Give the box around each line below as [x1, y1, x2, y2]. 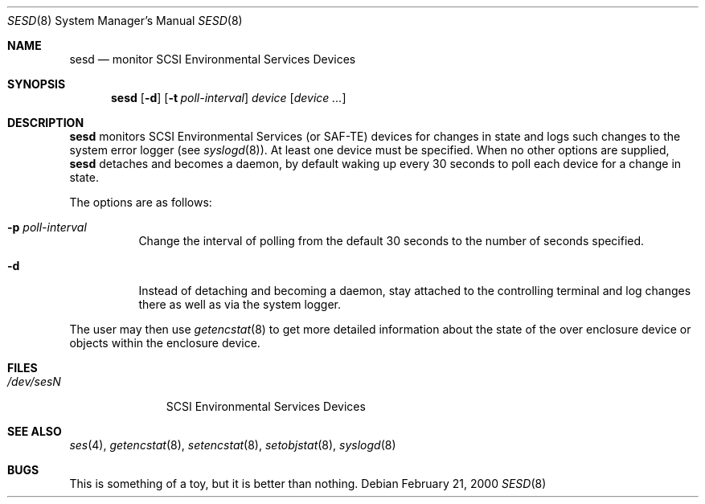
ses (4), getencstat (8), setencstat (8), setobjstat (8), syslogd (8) [69, 438, 396, 452]
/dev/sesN [7, 375, 61, 388]
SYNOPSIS [7, 77, 66, 91]
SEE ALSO [7, 424, 62, 438]
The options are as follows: [69, 195, 212, 209]
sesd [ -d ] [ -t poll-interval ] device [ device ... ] [111, 91, 346, 104]
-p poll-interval [7, 220, 87, 234]
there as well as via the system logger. [138, 297, 342, 311]
